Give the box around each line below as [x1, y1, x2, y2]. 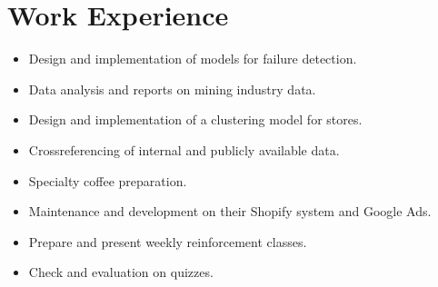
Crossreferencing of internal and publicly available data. [28, 140, 340, 159]
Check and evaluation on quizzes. [28, 262, 214, 282]
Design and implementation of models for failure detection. [28, 49, 357, 68]
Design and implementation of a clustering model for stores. [28, 110, 363, 129]
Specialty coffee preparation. [28, 171, 187, 190]
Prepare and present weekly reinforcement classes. [28, 232, 307, 251]
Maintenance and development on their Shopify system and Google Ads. [28, 202, 432, 221]
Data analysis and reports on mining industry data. [28, 79, 316, 98]
